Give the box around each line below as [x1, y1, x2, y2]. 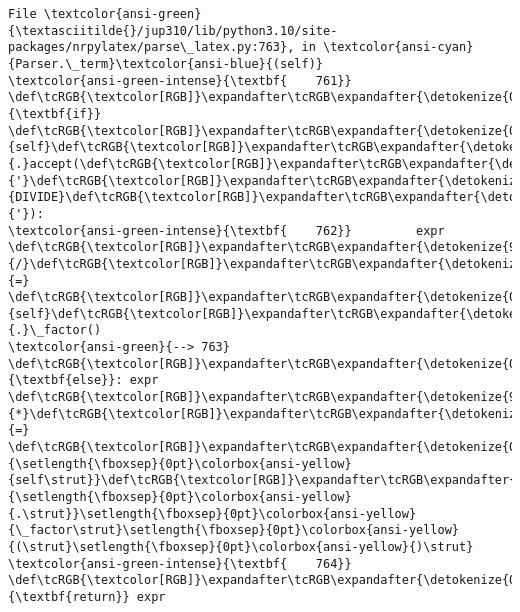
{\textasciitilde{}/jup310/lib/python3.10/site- [8, 23, 338, 38]
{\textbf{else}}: [8, 373, 123, 388]
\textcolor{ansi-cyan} [322, 40, 474, 55]
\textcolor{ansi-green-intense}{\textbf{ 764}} [8, 556, 352, 571]
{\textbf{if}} [8, 106, 102, 121]
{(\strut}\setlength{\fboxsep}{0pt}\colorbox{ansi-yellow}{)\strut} [8, 540, 474, 554]
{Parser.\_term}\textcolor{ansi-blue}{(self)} [8, 56, 323, 71]
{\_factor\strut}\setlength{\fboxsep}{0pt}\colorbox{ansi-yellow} [8, 523, 460, 538]
